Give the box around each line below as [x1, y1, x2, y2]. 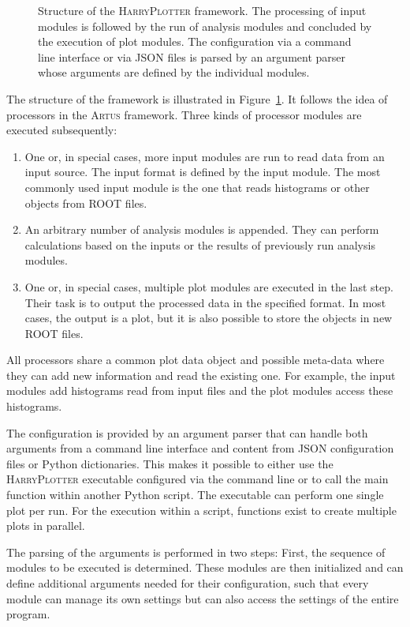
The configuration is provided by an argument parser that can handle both [6, 424, 368, 441]
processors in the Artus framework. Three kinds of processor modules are [6, 106, 362, 122]
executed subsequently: [6, 122, 117, 138]
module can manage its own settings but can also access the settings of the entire [6, 590, 399, 606]
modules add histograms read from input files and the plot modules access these [6, 382, 393, 399]
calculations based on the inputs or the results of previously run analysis [24, 236, 375, 253]
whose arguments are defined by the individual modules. [38, 64, 310, 81]
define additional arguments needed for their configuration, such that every [6, 575, 369, 591]
